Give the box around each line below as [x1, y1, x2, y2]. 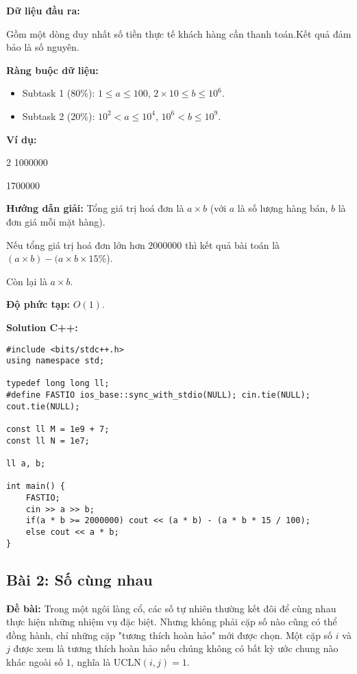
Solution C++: [6, 320, 78, 334]
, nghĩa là [71, 654, 111, 669]
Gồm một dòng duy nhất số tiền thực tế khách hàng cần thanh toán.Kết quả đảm [6, 26, 352, 40]
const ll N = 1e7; [6, 435, 90, 446]
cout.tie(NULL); [6, 401, 80, 411]
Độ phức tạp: [6, 297, 71, 311]
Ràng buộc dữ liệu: [6, 62, 99, 77]
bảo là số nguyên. [6, 40, 79, 54]
